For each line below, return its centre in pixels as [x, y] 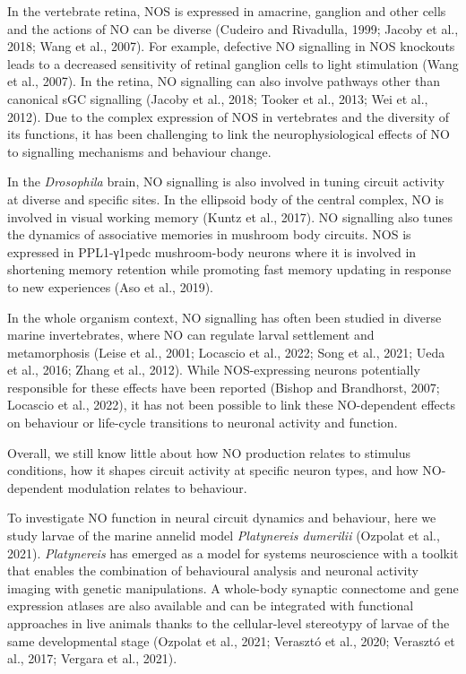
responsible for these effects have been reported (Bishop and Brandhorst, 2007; [224, 387]
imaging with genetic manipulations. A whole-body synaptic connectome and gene [233, 588]
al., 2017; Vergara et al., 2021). [92, 658]
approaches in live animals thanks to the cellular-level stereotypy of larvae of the [229, 623]
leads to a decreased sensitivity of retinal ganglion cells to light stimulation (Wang [233, 63]
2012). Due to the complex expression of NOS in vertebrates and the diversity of [228, 116]
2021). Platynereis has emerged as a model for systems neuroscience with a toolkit [233, 553]
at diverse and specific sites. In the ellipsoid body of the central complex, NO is [226, 199]
